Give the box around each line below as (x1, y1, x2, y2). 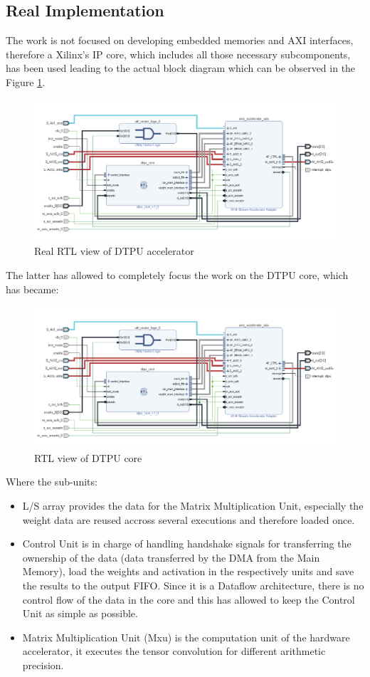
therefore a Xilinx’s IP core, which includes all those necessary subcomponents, (6, 46, 351, 61)
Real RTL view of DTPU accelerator (34, 243, 194, 258)
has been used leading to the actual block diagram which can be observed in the (6, 61, 356, 75)
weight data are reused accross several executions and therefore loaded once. (22, 512, 355, 527)
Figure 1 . (6, 74, 46, 89)
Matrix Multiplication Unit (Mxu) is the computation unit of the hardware (22, 629, 350, 644)
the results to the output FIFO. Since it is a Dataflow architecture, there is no (22, 578, 364, 593)
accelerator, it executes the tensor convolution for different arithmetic (22, 644, 326, 658)
